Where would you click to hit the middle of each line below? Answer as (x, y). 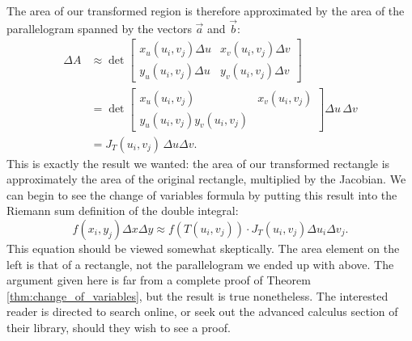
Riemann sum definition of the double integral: (123, 210)
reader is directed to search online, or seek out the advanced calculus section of (202, 312)
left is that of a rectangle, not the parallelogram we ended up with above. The (200, 264)
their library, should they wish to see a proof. (119, 327)
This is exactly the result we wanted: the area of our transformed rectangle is (198, 163)
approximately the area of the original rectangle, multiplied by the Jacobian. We (206, 179)
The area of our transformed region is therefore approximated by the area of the (206, 11)
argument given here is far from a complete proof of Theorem (159, 280)
